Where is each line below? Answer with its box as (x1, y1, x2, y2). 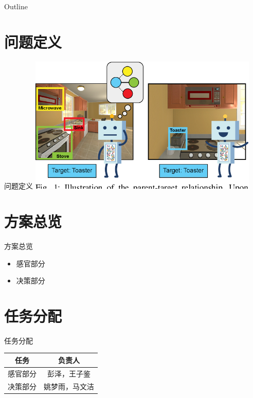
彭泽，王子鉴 (47, 368, 91, 378)
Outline (4, 1, 28, 11)
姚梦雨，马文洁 (44, 381, 94, 391)
